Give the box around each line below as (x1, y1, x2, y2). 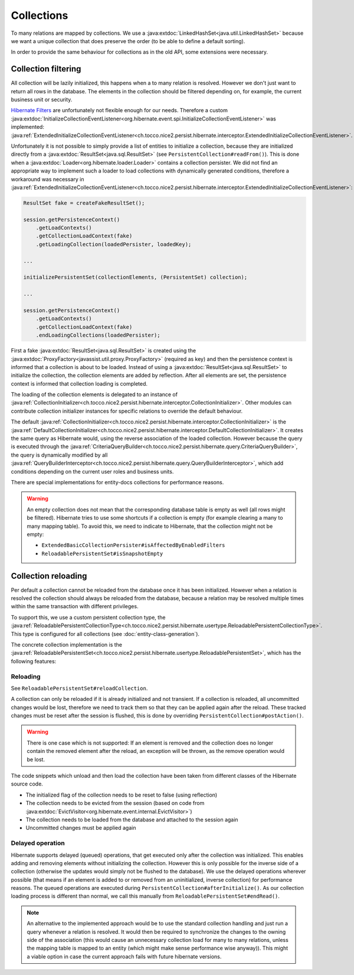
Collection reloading (11, 570, 87, 581)
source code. (11, 780, 44, 788)
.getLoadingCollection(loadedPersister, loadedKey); (35, 241, 192, 247)
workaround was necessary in (11, 175, 84, 182)
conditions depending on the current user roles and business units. (11, 468, 174, 475)
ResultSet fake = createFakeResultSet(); (23, 200, 145, 206)
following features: (11, 657, 57, 664)
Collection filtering (11, 64, 81, 74)
